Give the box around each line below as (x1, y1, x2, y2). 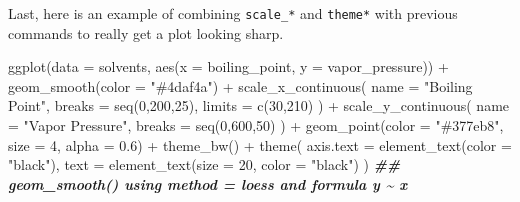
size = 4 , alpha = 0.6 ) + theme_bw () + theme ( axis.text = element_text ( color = (8, 134, 512, 155)
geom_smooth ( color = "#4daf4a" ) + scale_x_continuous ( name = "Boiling (8, 75, 473, 96)
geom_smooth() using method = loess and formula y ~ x (8, 173, 408, 194)
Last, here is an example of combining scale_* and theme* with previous (8, 3, 458, 23)
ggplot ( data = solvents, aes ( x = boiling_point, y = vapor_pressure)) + (8, 56, 449, 77)
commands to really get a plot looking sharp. (8, 22, 284, 43)
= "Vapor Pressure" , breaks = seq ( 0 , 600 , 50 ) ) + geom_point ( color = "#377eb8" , (8, 115, 504, 136)
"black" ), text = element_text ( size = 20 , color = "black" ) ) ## (8, 154, 401, 175)
